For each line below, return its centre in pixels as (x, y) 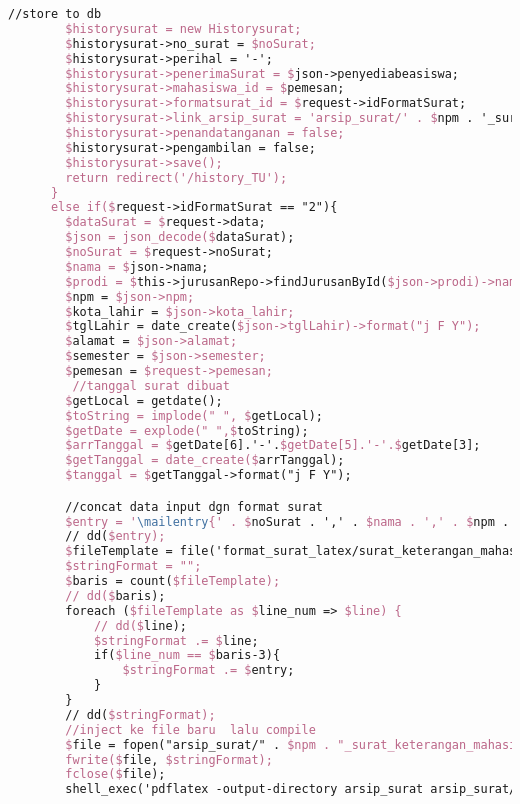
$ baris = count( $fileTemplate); (173, 581)
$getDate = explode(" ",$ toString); (187, 430)
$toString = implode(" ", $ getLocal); (194, 415)
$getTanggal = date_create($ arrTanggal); (205, 460)
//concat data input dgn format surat (194, 506)
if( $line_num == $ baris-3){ (187, 655)
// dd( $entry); (115, 536)
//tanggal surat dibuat (151, 385)
